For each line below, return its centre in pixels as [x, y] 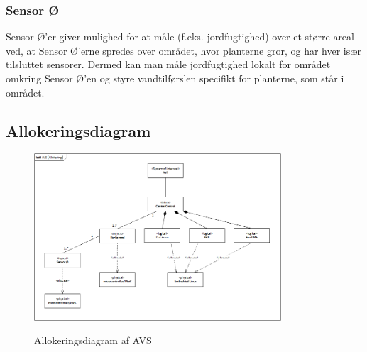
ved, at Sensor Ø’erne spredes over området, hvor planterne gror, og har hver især [183, 50]
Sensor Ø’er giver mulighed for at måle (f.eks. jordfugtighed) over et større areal [180, 37]
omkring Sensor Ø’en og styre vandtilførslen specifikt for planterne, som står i [175, 78]
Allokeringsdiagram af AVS [93, 340]
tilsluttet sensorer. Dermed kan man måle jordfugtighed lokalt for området [168, 64]
